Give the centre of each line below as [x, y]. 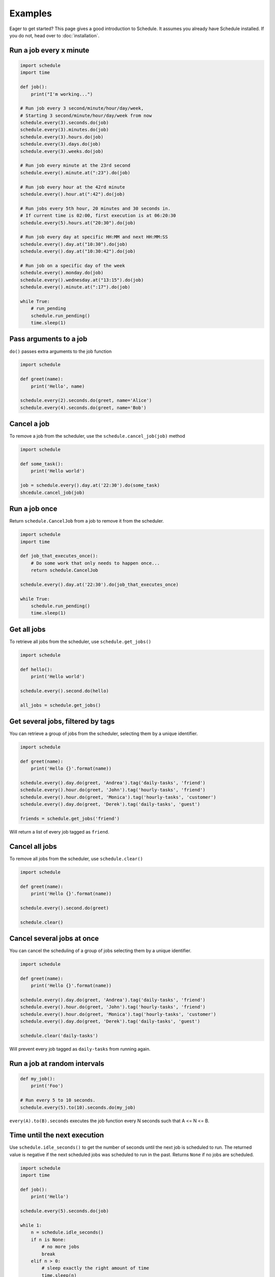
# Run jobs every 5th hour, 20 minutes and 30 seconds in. [95, 208]
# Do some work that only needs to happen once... [95, 563]
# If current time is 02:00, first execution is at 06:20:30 [98, 216]
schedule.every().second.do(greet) [64, 908]
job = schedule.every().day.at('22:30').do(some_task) [90, 486]
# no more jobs [61, 1247]
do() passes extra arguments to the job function [61, 351]
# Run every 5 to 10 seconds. [58, 1100]
